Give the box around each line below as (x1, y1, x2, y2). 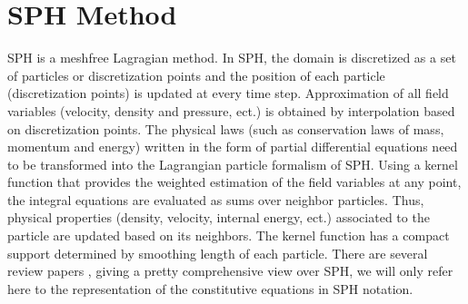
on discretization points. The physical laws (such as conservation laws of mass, (7, 119, 444, 138)
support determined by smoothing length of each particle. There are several (7, 243, 428, 262)
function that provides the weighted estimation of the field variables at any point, (7, 172, 462, 191)
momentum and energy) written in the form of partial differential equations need (7, 137, 458, 156)
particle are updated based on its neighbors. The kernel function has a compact (7, 226, 450, 245)
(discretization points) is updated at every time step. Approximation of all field (7, 83, 449, 103)
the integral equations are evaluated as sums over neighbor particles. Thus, (7, 190, 424, 209)
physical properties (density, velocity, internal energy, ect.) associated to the (7, 208, 430, 227)
